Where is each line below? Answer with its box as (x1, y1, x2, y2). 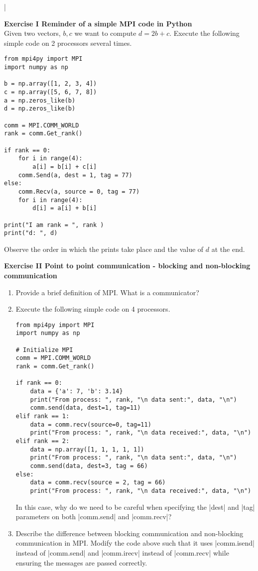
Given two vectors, (4, 28, 61, 38)
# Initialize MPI (15, 346, 73, 353)
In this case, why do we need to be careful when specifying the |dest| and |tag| (15, 501, 255, 512)
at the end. (211, 243, 245, 254)
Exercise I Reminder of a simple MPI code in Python (4, 18, 192, 28)
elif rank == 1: (15, 413, 70, 420)
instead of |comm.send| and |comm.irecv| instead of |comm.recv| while (15, 547, 229, 558)
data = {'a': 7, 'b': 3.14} (30, 388, 123, 395)
